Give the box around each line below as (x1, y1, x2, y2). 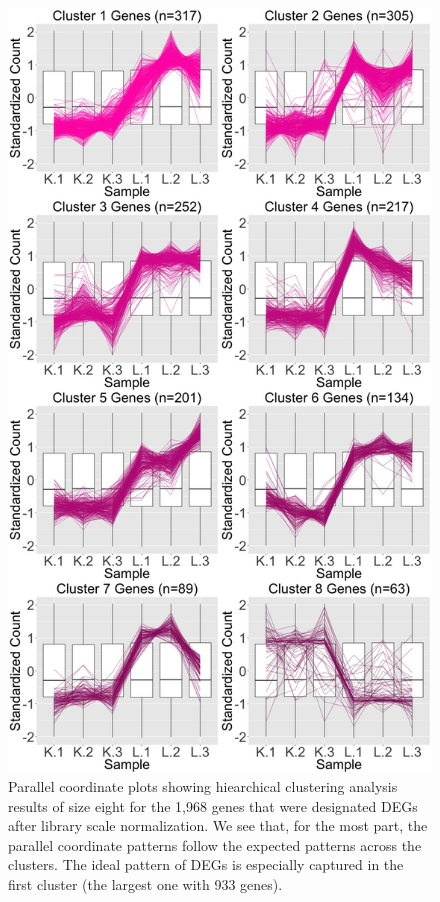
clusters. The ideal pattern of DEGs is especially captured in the (8, 854, 404, 875)
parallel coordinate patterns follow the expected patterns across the (8, 834, 422, 855)
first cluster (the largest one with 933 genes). (8, 873, 283, 894)
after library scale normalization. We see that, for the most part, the (8, 815, 428, 836)
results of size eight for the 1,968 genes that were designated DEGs (8, 795, 418, 816)
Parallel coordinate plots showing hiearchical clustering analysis (8, 775, 398, 796)
